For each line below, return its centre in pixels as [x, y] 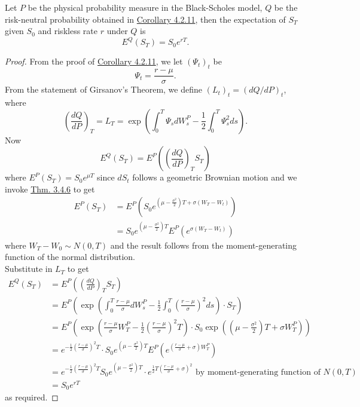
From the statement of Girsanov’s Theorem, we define [103, 89]
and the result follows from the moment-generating [204, 245]
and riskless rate [68, 31]
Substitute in [29, 269]
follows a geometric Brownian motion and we [215, 177]
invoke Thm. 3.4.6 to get [50, 189]
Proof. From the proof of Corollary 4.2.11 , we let [94, 61]
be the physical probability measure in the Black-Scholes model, [145, 7]
